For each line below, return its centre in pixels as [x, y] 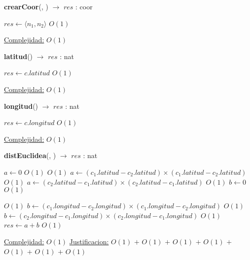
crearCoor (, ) [26, 6]
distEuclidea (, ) [30, 155]
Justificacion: [89, 241]
